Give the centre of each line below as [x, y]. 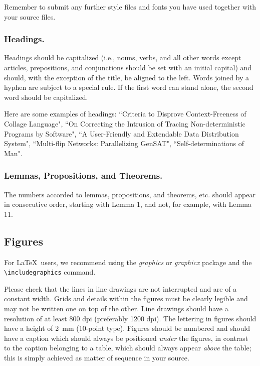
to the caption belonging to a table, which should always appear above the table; [128, 348]
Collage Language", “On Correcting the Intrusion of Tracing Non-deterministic [125, 123]
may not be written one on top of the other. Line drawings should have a [116, 308]
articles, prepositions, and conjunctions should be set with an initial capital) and [128, 67]
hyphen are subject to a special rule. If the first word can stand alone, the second [129, 87]
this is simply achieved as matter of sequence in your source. [97, 357]
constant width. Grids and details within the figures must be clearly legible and [126, 298]
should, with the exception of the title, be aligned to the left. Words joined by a [127, 77]
